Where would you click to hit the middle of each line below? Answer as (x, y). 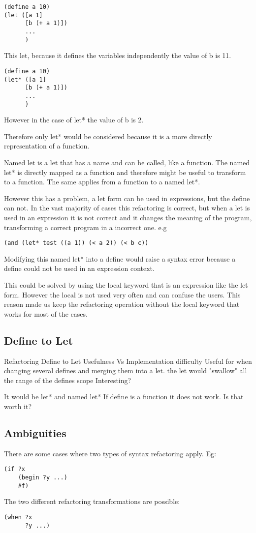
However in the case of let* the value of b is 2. (74, 120)
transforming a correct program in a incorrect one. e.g (85, 227)
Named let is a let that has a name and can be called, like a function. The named (127, 162)
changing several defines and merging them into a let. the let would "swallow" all (126, 370)
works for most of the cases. (46, 313)
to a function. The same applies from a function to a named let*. (102, 182)
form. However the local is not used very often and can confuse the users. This (122, 294)
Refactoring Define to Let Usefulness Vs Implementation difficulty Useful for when (128, 361)
